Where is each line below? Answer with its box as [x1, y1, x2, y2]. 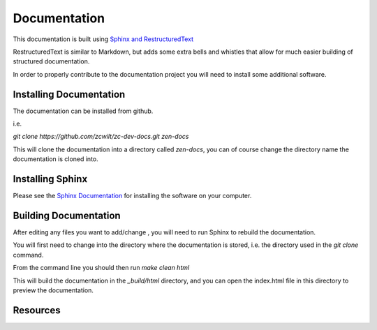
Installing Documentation [13, 88, 126, 100]
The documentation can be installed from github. [13, 107, 154, 115]
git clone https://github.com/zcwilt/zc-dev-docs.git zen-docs [13, 133, 189, 141]
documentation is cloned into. [13, 155, 99, 163]
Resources [13, 304, 61, 316]
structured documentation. [13, 57, 90, 66]
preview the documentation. [13, 286, 94, 294]
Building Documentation [13, 209, 121, 221]
